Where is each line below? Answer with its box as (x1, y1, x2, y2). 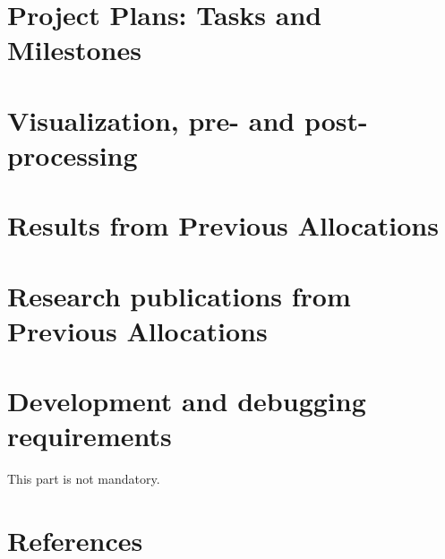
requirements (7, 417, 172, 454)
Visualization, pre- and (7, 101, 295, 138)
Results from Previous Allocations (7, 207, 439, 244)
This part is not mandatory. (7, 469, 160, 488)
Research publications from (7, 277, 351, 314)
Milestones (7, 31, 141, 68)
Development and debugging (7, 383, 366, 419)
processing (7, 136, 138, 173)
